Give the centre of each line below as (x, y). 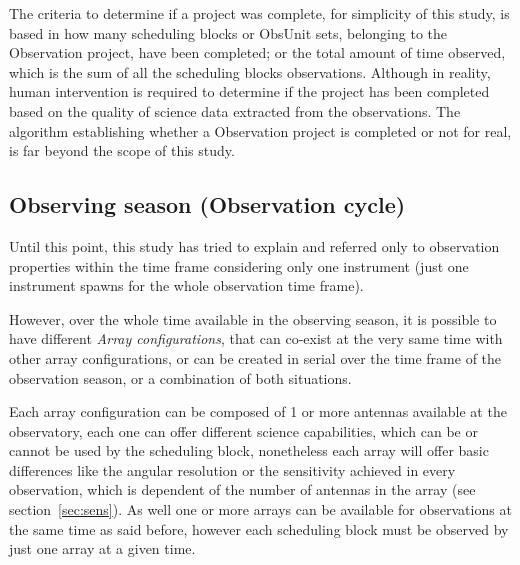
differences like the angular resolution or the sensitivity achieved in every (232, 469)
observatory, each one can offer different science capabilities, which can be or (243, 430)
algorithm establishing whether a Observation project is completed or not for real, (260, 130)
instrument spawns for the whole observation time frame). (186, 285)
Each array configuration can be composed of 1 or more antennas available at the (258, 411)
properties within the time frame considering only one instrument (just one (239, 265)
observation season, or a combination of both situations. (180, 377)
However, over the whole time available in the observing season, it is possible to (253, 318)
